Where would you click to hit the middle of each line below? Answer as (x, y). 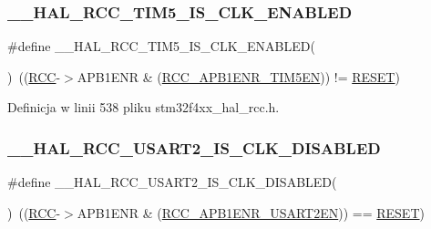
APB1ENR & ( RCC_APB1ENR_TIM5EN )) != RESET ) (238, 76)
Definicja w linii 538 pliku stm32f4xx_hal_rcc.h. (144, 107)
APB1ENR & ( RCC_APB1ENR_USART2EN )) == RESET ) (251, 212)
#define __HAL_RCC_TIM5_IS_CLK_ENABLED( (161, 46)
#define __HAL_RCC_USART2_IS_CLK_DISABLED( (172, 182)
